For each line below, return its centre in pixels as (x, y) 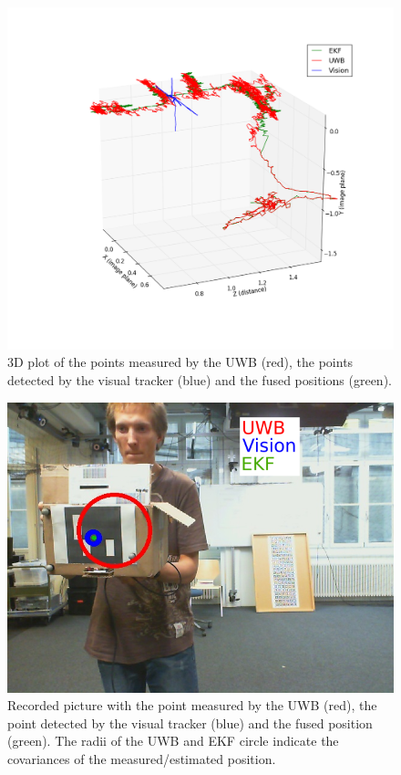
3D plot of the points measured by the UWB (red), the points (180, 362)
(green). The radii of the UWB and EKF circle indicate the (173, 741)
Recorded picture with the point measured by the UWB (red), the (192, 705)
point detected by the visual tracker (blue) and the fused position (190, 723)
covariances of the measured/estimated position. (142, 758)
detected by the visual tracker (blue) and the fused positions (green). (200, 379)
